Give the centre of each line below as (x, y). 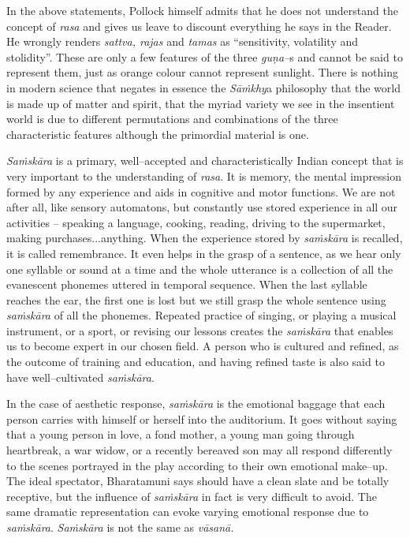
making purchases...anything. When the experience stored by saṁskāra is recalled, (205, 238)
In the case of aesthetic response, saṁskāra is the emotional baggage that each (196, 403)
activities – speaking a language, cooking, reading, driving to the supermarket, (196, 222)
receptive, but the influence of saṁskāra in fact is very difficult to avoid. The (192, 496)
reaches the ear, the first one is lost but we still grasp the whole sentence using (196, 299)
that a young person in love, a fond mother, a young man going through (181, 434)
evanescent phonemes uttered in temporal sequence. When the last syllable (187, 284)
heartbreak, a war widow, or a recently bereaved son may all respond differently (199, 450)
